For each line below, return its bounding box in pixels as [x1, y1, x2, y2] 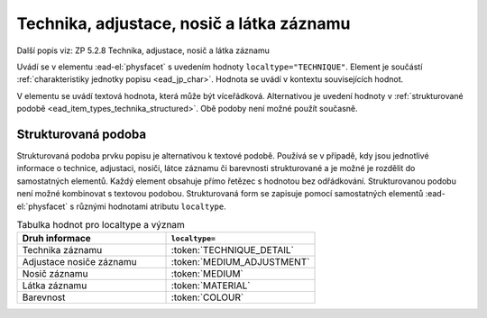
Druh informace [22, 232, 92, 245]
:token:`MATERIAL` [170, 279, 251, 292]
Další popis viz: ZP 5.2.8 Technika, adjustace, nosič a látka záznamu [16, 45, 270, 56]
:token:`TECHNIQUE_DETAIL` [170, 244, 295, 257]
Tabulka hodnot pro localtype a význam [16, 219, 185, 232]
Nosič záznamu [22, 268, 88, 280]
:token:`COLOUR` [170, 291, 244, 304]
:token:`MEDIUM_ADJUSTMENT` [170, 256, 310, 268]
